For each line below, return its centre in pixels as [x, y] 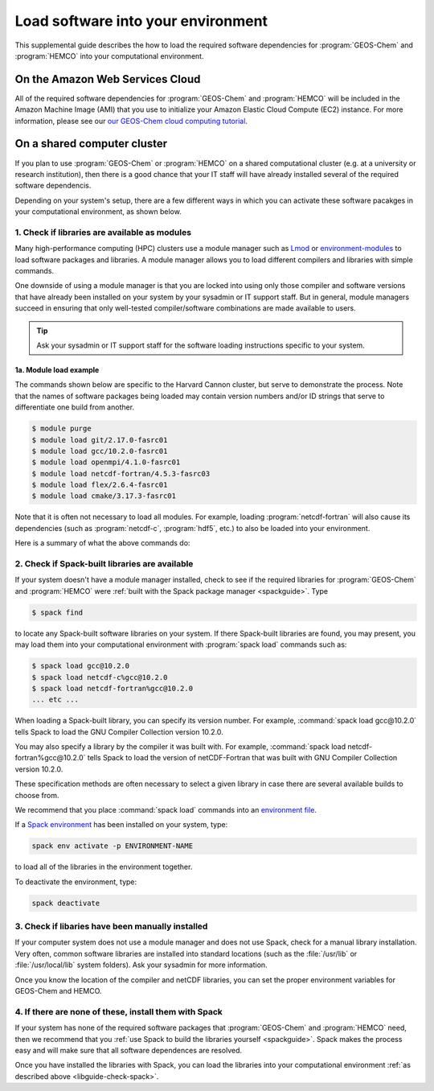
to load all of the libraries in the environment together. [104, 867]
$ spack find [57, 612]
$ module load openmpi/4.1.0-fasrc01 [106, 462]
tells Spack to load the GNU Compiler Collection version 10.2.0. [119, 731]
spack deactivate [66, 903]
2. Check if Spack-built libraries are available [104, 564]
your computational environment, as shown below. [98, 212]
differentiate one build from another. [75, 407]
